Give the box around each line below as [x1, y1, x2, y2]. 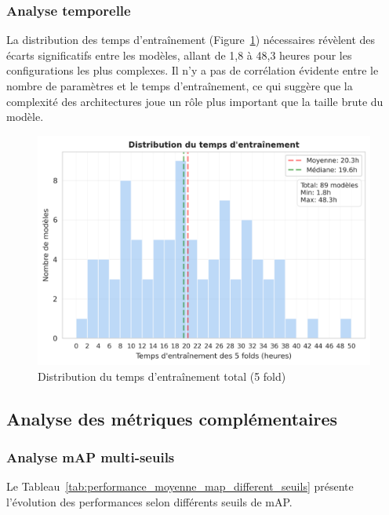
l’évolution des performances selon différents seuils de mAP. [6, 493, 293, 510]
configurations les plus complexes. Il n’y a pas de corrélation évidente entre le [6, 62, 379, 79]
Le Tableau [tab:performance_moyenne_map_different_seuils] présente [6, 478, 354, 495]
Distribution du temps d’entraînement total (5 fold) [38, 367, 286, 384]
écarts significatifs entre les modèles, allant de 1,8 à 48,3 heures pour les [6, 46, 352, 63]
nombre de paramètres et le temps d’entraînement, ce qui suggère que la [6, 78, 353, 93]
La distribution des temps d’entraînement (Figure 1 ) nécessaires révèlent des [6, 31, 376, 48]
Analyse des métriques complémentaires [6, 406, 338, 430]
